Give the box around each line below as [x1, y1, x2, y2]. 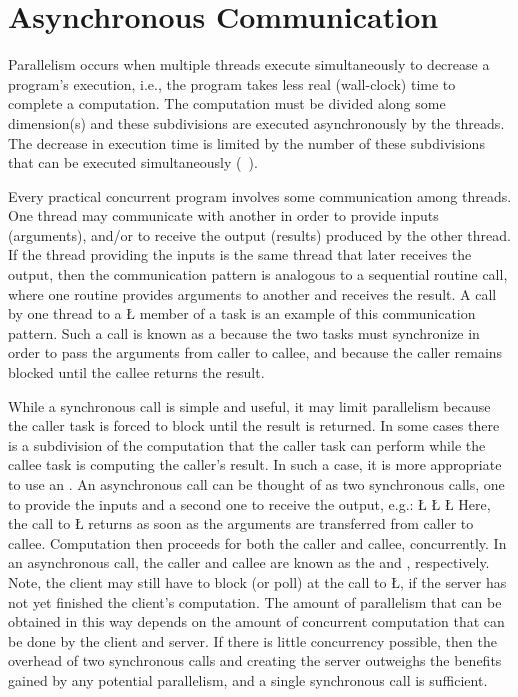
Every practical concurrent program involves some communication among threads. [8, 185, 512, 206]
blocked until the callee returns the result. [8, 362, 265, 383]
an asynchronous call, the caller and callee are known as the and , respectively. [8, 552, 490, 573]
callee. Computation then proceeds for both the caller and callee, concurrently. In [8, 532, 507, 553]
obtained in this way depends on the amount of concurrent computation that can [8, 611, 505, 632]
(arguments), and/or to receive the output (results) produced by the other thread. [8, 224, 511, 245]
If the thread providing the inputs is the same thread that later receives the [8, 244, 472, 265]
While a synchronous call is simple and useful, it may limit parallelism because [8, 395, 491, 416]
